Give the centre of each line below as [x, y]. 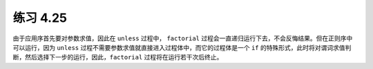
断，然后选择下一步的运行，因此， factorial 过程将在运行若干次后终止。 [118, 57]
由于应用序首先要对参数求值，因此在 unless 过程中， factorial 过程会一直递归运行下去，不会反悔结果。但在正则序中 [183, 38]
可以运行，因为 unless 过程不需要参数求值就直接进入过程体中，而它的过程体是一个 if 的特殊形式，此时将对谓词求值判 [182, 47]
